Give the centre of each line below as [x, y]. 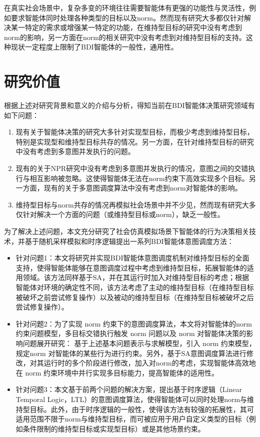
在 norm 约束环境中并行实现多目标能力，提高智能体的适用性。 [117, 372]
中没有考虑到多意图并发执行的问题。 [75, 151]
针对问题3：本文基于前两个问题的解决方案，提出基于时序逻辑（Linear [129, 389]
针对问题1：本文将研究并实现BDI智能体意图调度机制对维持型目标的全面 [132, 258]
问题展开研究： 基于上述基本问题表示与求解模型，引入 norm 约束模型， [139, 343]
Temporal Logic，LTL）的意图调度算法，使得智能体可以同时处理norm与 [131, 399]
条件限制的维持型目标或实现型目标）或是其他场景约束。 [114, 428]
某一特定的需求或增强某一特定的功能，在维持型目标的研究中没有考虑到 [126, 27]
